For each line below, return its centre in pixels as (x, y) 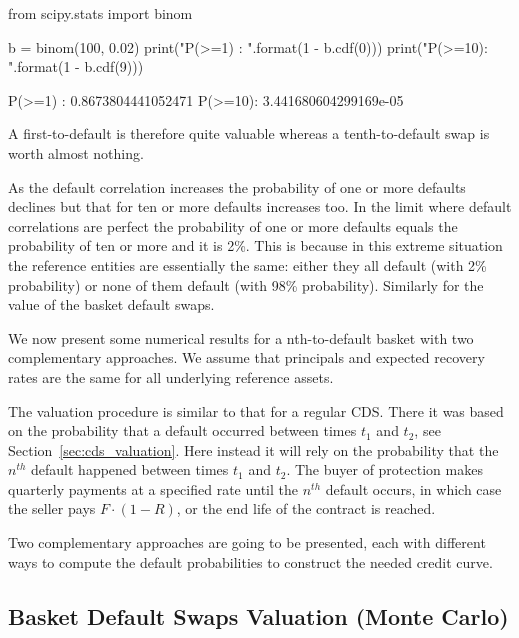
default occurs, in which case (413, 488)
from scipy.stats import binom (100, 13)
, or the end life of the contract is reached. (306, 508)
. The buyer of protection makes (384, 469)
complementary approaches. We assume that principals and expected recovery (246, 357)
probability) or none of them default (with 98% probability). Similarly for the (246, 284)
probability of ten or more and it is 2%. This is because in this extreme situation (255, 245)
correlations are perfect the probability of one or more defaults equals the (233, 225)
